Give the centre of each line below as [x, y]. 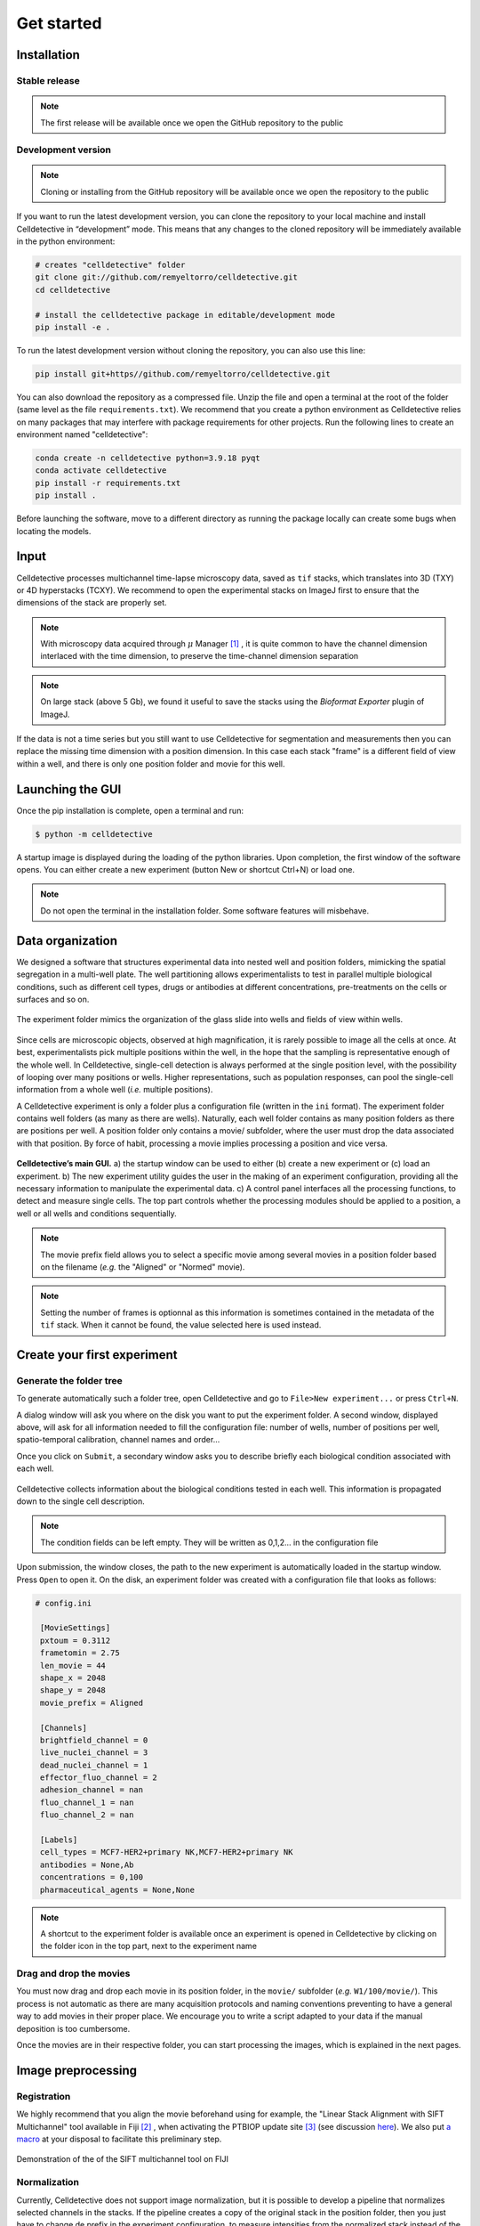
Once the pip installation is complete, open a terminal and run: [130, 810]
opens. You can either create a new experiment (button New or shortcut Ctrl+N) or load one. [186, 870]
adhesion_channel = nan [92, 1790]
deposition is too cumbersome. [73, 2028]
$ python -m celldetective [94, 834]
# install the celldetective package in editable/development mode [185, 315]
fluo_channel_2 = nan [87, 1815]
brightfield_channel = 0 [94, 1740]
